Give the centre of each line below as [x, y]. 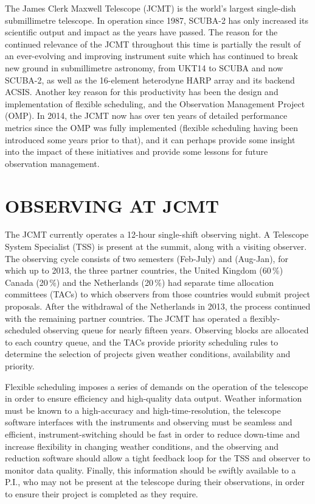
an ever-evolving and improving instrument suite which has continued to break [151, 56]
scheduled [23, 330]
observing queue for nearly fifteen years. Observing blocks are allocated [176, 330]
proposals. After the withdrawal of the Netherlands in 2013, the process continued [158, 306]
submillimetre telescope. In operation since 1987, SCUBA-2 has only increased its [157, 20]
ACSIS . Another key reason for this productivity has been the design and [142, 92]
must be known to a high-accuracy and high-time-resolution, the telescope [143, 410]
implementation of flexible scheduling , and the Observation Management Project [155, 103]
